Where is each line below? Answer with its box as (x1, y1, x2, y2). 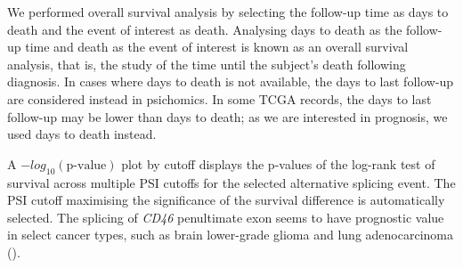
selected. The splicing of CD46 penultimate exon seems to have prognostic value (7, 207, 444, 226)
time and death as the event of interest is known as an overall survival (25, 37, 409, 56)
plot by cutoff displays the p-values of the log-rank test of (121, 154, 435, 173)
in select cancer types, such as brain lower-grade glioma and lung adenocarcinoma (7, 225, 453, 244)
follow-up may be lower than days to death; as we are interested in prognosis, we (7, 107, 448, 126)
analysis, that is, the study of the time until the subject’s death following (7, 54, 406, 73)
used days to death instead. (7, 125, 157, 143)
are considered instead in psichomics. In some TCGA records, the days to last (7, 89, 432, 108)
